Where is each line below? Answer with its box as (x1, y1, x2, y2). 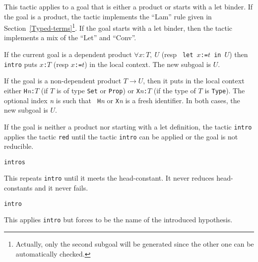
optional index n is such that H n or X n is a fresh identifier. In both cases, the (4, 95, 240, 105)
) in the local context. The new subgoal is (84, 59, 211, 69)
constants (4, 183, 33, 193)
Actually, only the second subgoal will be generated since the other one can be (15, 238, 254, 249)
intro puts (4, 59, 37, 69)
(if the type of (153, 85, 196, 95)
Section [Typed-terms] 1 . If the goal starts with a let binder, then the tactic (4, 21, 233, 33)
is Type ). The (204, 85, 245, 95)
